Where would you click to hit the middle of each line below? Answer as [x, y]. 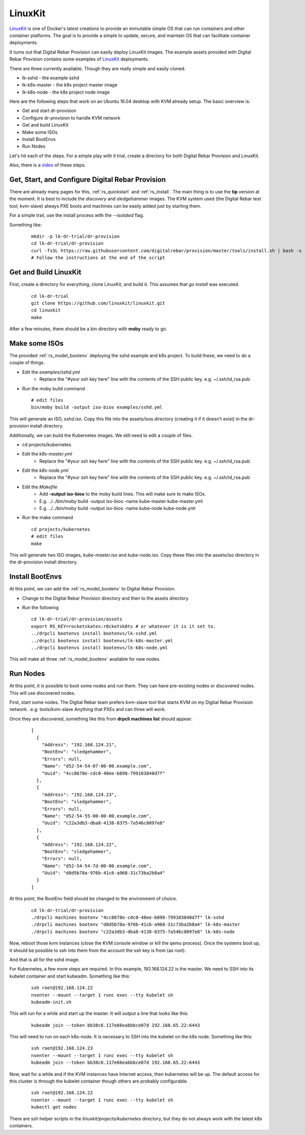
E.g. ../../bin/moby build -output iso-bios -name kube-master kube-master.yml [121, 501]
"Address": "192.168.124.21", [79, 745]
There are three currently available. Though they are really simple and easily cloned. [97, 68]
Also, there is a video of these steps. [48, 165]
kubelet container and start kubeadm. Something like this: [70, 976]
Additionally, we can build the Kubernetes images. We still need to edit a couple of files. [101, 435]
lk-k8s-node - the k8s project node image [66, 92]
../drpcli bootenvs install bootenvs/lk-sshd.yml [94, 633]
